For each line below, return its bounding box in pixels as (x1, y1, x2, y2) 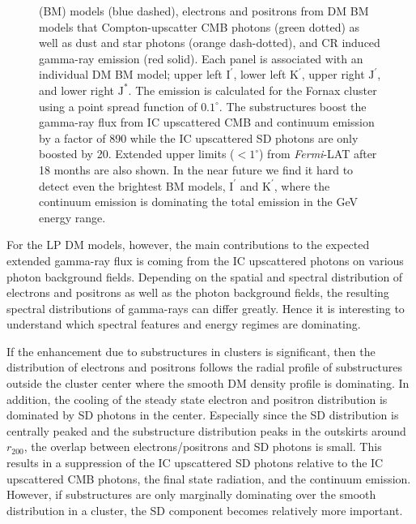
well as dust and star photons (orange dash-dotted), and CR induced (39, 34, 380, 51)
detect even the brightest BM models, (39, 177, 226, 194)
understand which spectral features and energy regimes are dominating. (6, 316, 361, 333)
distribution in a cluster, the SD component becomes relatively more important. (6, 501, 403, 518)
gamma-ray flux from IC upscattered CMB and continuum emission (39, 114, 375, 131)
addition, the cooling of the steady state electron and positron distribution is (6, 390, 388, 407)
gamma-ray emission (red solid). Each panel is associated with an (39, 49, 363, 67)
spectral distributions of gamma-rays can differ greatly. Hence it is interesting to (6, 299, 405, 316)
